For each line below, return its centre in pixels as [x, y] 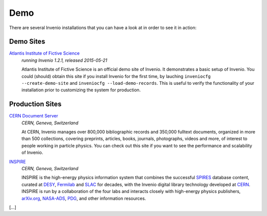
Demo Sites [27, 42]
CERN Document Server [34, 116]
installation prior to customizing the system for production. [81, 90]
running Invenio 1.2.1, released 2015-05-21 [64, 60]
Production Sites [35, 104]
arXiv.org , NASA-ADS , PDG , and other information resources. [84, 198]
